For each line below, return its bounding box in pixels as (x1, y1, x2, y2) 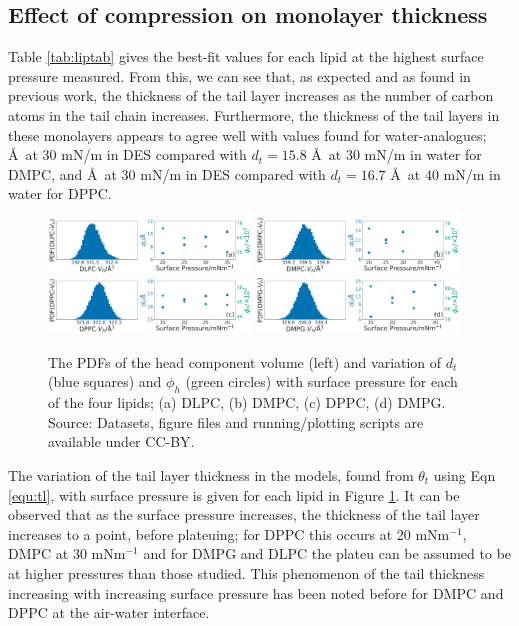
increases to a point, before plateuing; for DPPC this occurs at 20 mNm (8, 523, 450, 544)
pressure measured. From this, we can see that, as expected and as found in (8, 65, 471, 86)
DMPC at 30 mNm (8, 543, 126, 564)
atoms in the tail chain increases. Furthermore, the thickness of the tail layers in (8, 104, 500, 125)
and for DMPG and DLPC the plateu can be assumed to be (143, 543, 512, 564)
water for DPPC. (8, 183, 112, 204)
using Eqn (433, 465, 496, 485)
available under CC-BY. (48, 431, 195, 452)
